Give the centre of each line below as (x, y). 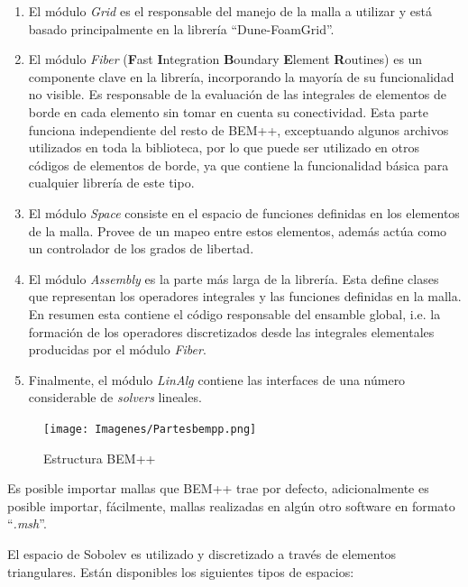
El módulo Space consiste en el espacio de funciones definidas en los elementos (244, 212)
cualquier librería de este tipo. (111, 183)
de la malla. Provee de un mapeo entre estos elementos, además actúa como (238, 230)
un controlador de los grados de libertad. (141, 248)
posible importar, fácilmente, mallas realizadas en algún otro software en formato (231, 505)
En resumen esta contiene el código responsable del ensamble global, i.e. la (234, 313)
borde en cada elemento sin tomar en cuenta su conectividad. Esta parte (228, 111)
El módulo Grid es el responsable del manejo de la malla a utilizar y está (230, 11)
